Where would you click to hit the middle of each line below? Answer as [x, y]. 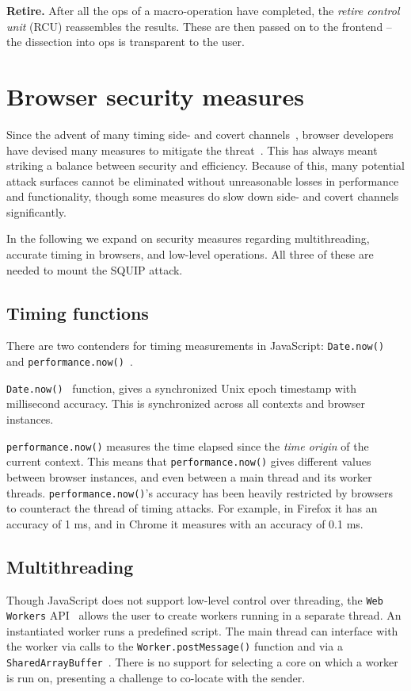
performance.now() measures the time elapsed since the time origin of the [188, 445]
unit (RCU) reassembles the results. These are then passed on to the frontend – [199, 26]
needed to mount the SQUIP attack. [95, 269]
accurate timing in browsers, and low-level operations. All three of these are [190, 254]
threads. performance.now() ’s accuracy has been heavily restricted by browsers [200, 492]
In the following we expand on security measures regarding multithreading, [188, 238]
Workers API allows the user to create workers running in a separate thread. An [204, 615]
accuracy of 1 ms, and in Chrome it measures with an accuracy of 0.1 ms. [185, 523]
